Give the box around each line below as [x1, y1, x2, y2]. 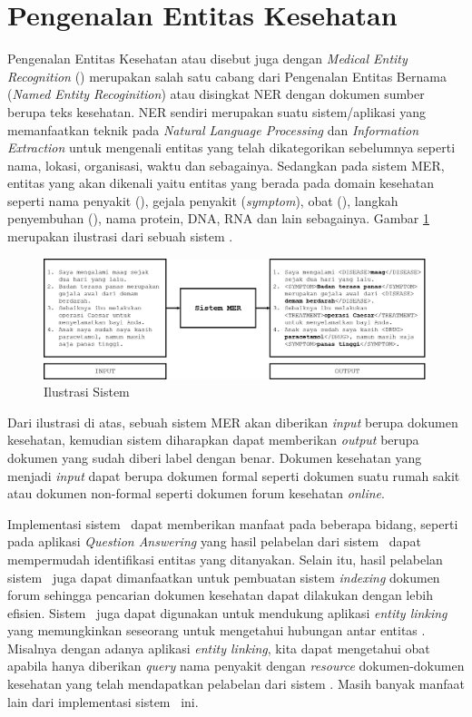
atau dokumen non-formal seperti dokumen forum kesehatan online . [7, 484, 385, 503]
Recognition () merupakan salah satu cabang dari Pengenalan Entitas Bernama [7, 66, 447, 85]
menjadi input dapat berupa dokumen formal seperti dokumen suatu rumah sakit [7, 466, 460, 485]
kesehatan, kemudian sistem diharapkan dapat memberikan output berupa [7, 430, 419, 449]
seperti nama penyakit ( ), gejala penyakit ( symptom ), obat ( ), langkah [7, 191, 398, 210]
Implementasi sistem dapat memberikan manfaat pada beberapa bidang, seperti [7, 514, 458, 533]
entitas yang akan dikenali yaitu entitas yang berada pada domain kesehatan [7, 173, 435, 192]
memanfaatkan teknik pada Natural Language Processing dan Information [7, 120, 419, 139]
